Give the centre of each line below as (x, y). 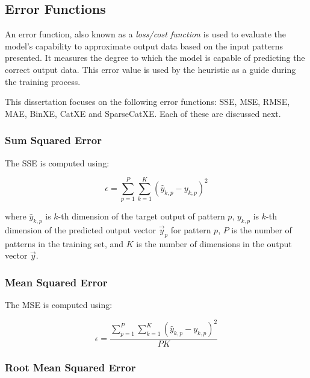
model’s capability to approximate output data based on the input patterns (144, 46)
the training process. (43, 81)
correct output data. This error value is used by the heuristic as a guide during (150, 69)
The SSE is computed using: (57, 162)
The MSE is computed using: (59, 305)
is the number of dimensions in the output (214, 243)
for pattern (191, 230)
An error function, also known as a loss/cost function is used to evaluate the (146, 34)
